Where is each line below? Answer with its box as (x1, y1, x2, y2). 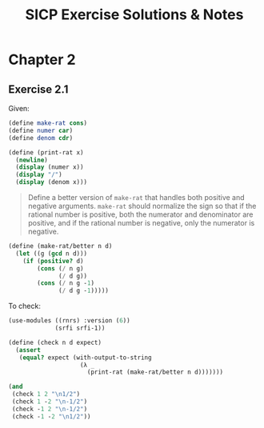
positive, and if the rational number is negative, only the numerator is (27, 218, 255, 227)
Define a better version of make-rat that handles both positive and (27, 193, 246, 202)
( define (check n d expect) (8, 338, 102, 346)
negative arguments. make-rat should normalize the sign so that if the (27, 202, 257, 210)
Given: (8, 104, 30, 113)
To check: (8, 302, 42, 311)
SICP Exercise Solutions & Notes (25, 6, 244, 24)
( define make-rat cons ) (8, 119, 88, 127)
